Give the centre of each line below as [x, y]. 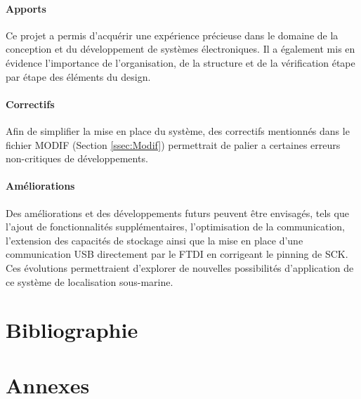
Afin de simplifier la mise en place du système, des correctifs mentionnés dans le [178, 130]
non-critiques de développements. [77, 158]
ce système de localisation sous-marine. [90, 281]
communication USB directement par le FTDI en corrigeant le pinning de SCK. [177, 254]
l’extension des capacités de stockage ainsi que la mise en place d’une [155, 240]
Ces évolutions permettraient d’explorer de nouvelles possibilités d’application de [180, 267]
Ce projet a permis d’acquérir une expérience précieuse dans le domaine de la [172, 35]
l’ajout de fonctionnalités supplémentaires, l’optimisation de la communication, [175, 227]
